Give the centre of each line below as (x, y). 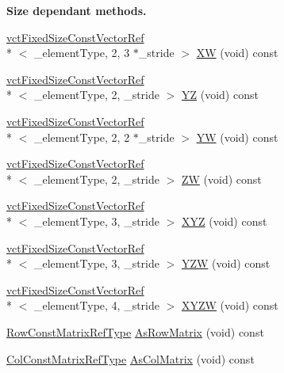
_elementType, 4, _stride (96, 305)
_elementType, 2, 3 (82, 53)
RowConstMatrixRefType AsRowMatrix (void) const (135, 331)
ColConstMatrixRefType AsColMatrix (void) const (130, 358)
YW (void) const (237, 137)
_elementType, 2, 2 (82, 137)
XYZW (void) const (230, 305)
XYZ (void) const (224, 221)
